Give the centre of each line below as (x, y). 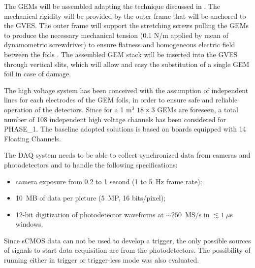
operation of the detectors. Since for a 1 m (68, 109)
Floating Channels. (32, 138)
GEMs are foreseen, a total (198, 109)
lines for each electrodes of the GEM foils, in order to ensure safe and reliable (121, 100)
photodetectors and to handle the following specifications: (91, 164)
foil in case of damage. (38, 74)
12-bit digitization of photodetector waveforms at (90, 214)
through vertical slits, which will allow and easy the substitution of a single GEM (127, 64)
